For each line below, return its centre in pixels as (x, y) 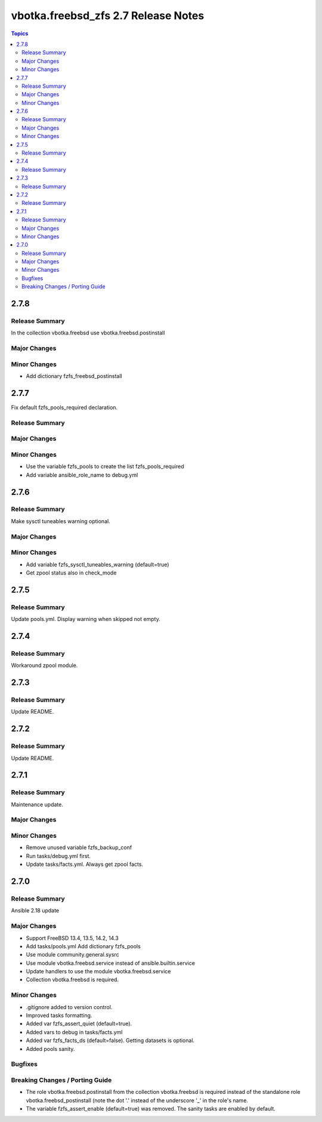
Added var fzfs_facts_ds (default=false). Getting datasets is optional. (110, 1040)
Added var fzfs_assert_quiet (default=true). (79, 1023)
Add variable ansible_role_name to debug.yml (82, 475)
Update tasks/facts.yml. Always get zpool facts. (84, 864)
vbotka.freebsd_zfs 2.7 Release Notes (108, 16)
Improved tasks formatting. (59, 1015)
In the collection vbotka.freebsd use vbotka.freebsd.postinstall (88, 333)
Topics (20, 33)
